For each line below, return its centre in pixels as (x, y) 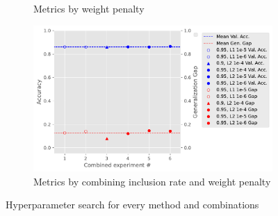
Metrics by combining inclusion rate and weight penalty (152, 181)
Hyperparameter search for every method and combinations (132, 205)
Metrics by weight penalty (89, 8)
